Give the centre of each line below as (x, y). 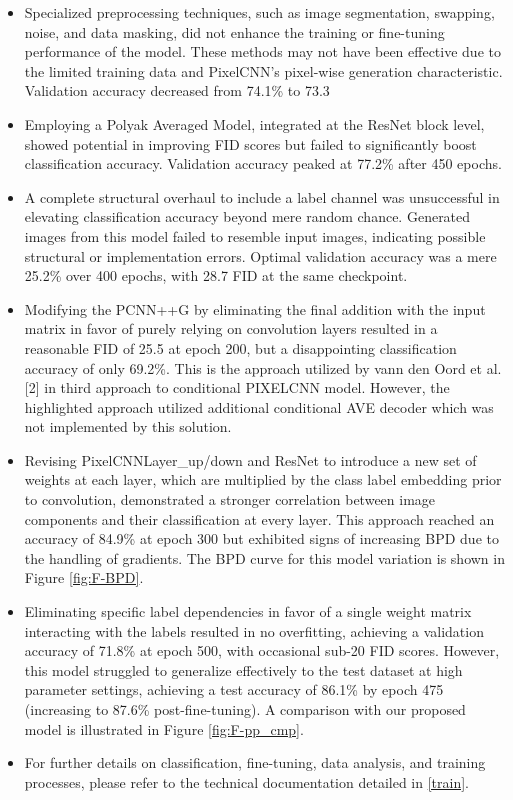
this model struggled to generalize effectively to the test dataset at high (243, 669)
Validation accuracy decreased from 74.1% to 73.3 (177, 90)
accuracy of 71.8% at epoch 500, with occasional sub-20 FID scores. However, (262, 650)
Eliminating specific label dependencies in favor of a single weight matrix (248, 611)
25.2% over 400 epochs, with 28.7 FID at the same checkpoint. (216, 275)
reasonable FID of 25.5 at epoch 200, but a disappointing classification (240, 347)
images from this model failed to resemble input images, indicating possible (255, 235)
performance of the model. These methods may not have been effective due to (262, 51)
